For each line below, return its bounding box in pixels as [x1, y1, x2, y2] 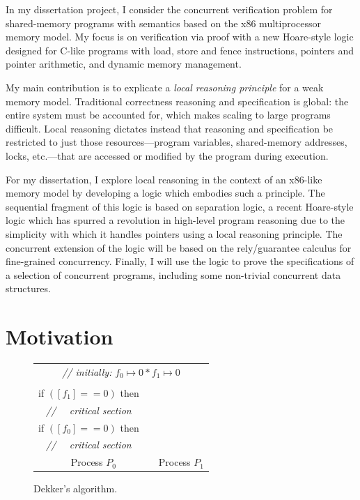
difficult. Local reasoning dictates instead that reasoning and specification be [6, 121, 334, 135]
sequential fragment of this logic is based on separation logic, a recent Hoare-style [6, 199, 354, 213]
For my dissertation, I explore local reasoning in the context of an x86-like [6, 172, 322, 186]
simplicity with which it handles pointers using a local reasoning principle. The [6, 226, 343, 241]
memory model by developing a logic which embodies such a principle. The [6, 185, 325, 200]
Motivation [6, 322, 114, 351]
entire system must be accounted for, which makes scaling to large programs [6, 107, 331, 122]
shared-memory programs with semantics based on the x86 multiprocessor [6, 15, 322, 30]
